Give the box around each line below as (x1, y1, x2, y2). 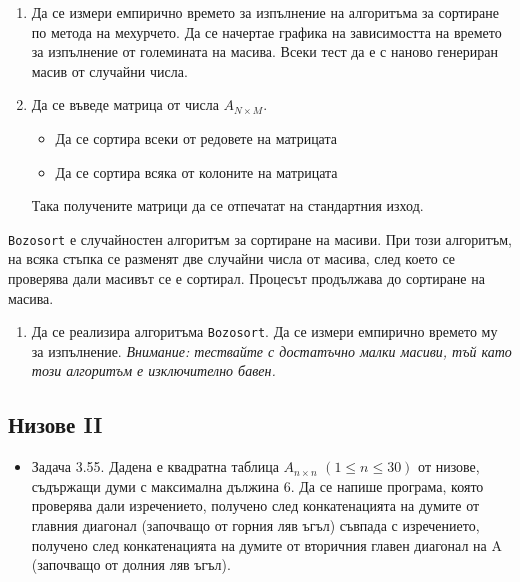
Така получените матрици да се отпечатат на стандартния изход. (31, 195, 424, 216)
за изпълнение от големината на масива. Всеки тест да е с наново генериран (31, 41, 498, 62)
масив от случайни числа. (31, 60, 188, 81)
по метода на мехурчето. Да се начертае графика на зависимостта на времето (31, 21, 502, 42)
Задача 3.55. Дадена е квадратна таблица (31, 456, 279, 477)
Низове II (8, 409, 103, 440)
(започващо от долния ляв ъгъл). (31, 554, 231, 575)
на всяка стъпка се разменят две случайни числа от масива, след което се (8, 248, 456, 269)
